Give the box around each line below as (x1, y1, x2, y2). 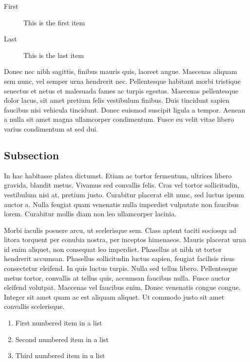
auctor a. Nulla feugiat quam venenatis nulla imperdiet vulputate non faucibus (4, 199, 239, 209)
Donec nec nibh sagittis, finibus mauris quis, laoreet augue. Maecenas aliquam (4, 66, 237, 76)
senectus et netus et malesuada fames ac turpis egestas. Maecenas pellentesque (4, 85, 238, 95)
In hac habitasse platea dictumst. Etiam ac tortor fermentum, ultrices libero (4, 170, 232, 180)
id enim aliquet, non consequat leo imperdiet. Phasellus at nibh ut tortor (4, 244, 222, 254)
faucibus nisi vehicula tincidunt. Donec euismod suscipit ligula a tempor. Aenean (4, 104, 245, 114)
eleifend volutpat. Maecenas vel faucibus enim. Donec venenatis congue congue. (4, 282, 241, 292)
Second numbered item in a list (15, 334, 109, 344)
